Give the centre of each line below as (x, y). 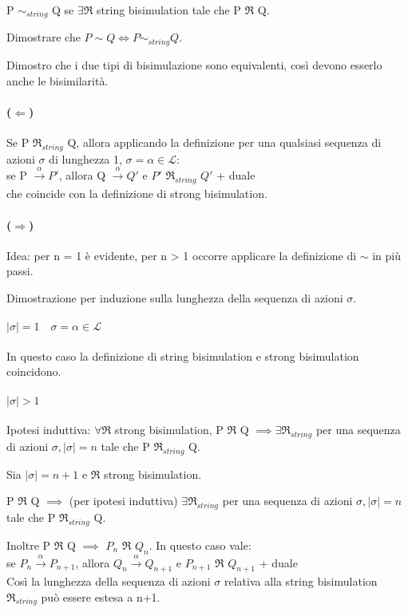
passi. (20, 271)
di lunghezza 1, (85, 158)
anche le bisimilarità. (57, 80)
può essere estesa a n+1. (101, 596)
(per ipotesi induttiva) (123, 501)
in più (387, 255)
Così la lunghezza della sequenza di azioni (109, 581)
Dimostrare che (44, 37)
